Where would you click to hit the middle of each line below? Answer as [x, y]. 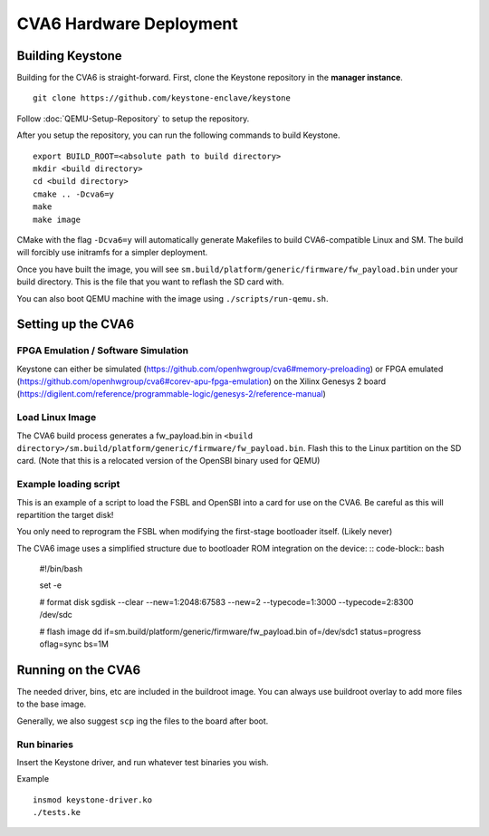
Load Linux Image [57, 418]
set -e [51, 585]
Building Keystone [69, 56]
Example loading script [68, 485]
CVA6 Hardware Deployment [128, 24]
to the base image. [52, 704]
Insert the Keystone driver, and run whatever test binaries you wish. [143, 762]
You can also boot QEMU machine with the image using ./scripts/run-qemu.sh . [173, 298]
